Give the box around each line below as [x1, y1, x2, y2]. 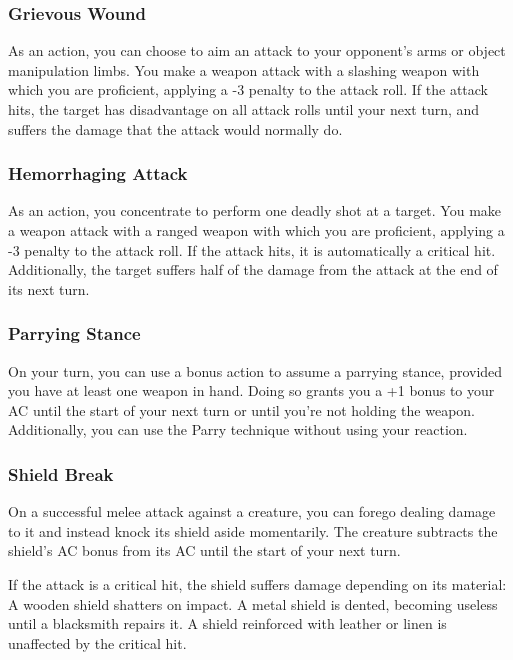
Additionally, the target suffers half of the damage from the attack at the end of [8, 259, 498, 280]
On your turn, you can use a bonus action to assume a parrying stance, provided [8, 360, 503, 381]
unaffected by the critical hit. [8, 632, 187, 653]
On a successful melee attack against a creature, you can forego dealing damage [8, 501, 496, 522]
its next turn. [8, 278, 90, 299]
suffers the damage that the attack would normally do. [8, 118, 343, 139]
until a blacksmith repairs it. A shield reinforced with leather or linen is [8, 613, 447, 634]
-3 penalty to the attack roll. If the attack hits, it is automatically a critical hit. [8, 239, 496, 260]
